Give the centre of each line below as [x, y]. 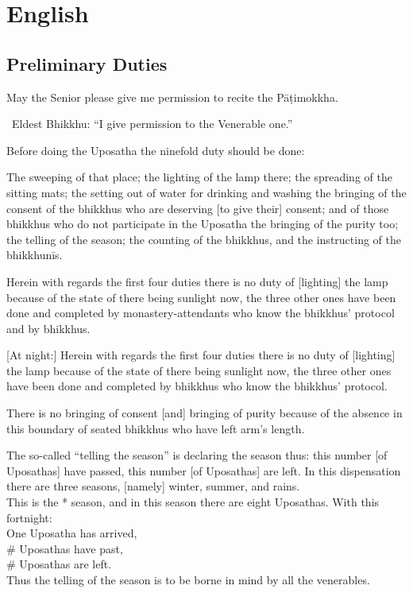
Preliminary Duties [87, 63]
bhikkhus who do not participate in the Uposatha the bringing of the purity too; [203, 224]
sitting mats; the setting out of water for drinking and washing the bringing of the [206, 192]
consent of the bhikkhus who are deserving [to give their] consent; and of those [198, 208]
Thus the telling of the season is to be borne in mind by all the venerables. [188, 580]
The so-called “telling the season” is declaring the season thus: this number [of [197, 455]
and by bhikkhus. [48, 328]
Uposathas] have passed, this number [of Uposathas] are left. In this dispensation [204, 470]
